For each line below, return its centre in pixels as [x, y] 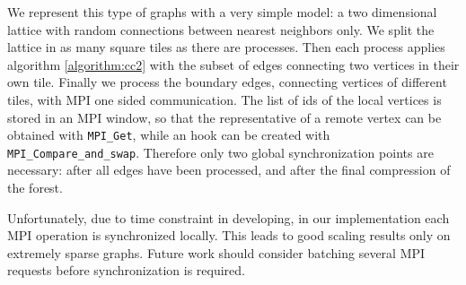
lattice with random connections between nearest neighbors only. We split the [221, 29]
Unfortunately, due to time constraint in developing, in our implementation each [229, 217]
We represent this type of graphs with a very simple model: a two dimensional [222, 12]
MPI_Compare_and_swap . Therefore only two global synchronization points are [220, 152]
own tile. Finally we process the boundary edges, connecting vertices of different [227, 82]
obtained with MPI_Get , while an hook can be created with [169, 135]
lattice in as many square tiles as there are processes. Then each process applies [226, 47]
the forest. [35, 188]
